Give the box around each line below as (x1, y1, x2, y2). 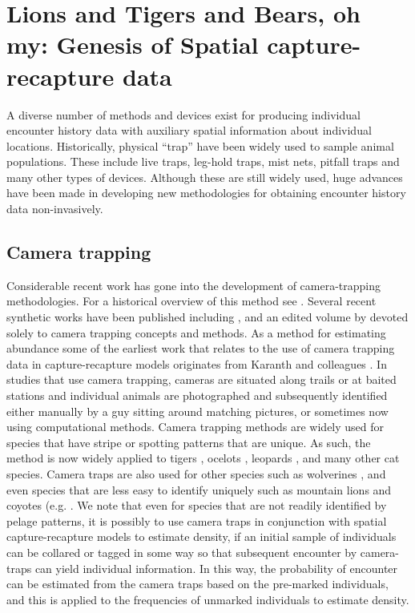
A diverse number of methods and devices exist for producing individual (6, 106, 361, 123)
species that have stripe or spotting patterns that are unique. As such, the (6, 434, 371, 450)
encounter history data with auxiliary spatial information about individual (6, 122, 372, 139)
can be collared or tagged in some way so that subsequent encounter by (6, 543, 357, 560)
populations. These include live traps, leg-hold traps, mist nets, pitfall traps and (6, 153, 400, 170)
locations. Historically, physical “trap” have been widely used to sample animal (6, 137, 394, 154)
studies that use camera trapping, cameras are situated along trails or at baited (6, 371, 397, 388)
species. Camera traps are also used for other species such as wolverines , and (6, 465, 386, 482)
